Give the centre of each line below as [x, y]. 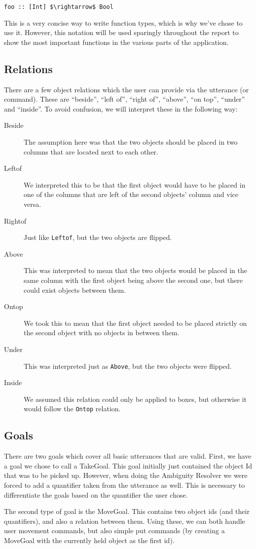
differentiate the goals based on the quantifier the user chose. [96, 494]
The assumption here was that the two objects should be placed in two [131, 142]
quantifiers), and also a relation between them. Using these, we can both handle [125, 521]
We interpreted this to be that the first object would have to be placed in [135, 184]
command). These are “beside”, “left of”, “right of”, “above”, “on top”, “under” [125, 99]
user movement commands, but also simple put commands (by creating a [114, 530]
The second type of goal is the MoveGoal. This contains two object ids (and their [127, 511]
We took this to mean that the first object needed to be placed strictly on [135, 323]
